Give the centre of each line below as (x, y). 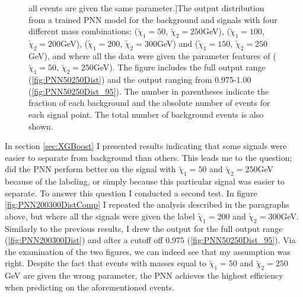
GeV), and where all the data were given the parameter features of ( (152, 55)
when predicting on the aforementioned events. (90, 287)
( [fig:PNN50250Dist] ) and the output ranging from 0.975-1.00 (140, 80)
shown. (41, 126)
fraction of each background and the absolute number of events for (149, 103)
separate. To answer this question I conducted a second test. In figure (131, 193)
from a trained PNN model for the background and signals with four (153, 19)
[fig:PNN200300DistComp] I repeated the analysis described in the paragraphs (147, 204)
